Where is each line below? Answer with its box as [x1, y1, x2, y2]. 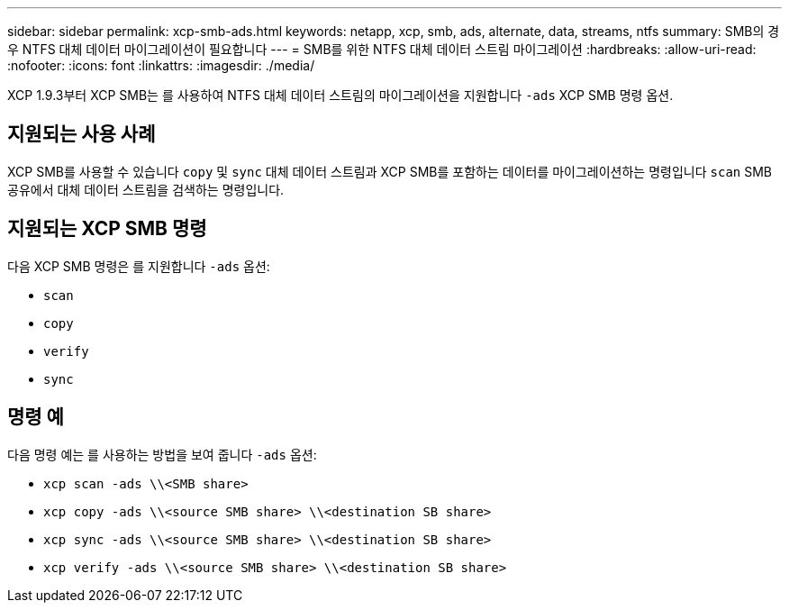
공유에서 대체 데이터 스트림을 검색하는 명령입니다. [7, 181, 285, 197]
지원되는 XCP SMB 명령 [7, 217, 207, 241]
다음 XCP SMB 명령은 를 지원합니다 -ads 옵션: [7, 258, 270, 274]
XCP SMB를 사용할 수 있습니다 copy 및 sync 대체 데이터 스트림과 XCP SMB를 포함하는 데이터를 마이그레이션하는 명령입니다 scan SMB [7, 163, 772, 179]
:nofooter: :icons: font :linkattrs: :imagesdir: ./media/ [7, 58, 315, 73]
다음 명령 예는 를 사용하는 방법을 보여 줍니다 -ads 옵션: [7, 446, 317, 462]
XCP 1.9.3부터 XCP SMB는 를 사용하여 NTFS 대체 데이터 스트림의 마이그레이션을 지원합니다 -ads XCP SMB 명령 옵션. [7, 87, 674, 103]
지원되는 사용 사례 [7, 123, 156, 146]
